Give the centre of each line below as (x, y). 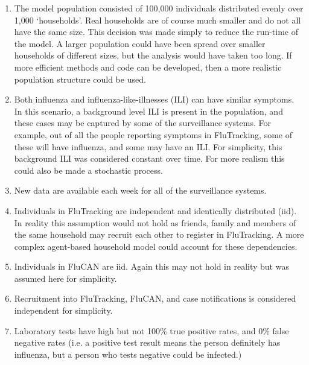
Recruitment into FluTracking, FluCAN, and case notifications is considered (155, 298)
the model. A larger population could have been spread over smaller (140, 43)
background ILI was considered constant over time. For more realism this (149, 158)
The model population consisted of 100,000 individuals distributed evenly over (159, 8)
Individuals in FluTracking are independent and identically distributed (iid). (155, 210)
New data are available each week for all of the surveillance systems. (140, 190)
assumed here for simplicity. (65, 278)
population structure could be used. (80, 79)
